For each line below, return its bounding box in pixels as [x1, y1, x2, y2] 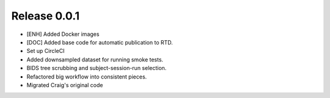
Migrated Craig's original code [26, 81, 103, 88]
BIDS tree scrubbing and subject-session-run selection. [26, 65, 167, 72]
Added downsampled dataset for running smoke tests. [26, 55, 164, 63]
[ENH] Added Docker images [26, 30, 100, 38]
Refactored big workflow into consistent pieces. [26, 73, 147, 80]
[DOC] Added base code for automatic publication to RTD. [26, 38, 174, 46]
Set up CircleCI [26, 47, 65, 55]
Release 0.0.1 [11, 9, 80, 23]
